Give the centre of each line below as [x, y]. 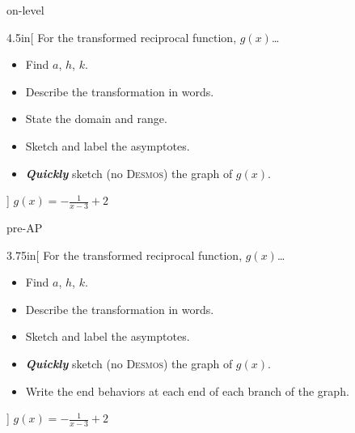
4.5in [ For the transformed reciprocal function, [122, 37]
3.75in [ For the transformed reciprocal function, [125, 255]
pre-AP [25, 227]
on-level [25, 10]
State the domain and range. [96, 119]
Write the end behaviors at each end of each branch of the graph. [187, 391]
